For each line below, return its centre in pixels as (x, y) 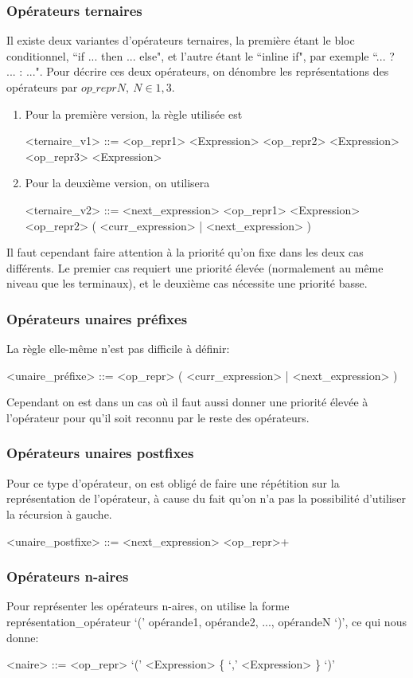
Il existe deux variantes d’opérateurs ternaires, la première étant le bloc (181, 40)
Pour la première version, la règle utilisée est (134, 114)
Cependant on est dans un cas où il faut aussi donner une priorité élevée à (187, 402)
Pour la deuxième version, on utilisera (117, 183)
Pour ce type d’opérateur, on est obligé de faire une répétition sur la (173, 482)
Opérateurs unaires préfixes (97, 318)
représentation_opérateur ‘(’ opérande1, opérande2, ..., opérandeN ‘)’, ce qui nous (206, 621)
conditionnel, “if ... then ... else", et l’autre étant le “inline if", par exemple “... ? (201, 55)
